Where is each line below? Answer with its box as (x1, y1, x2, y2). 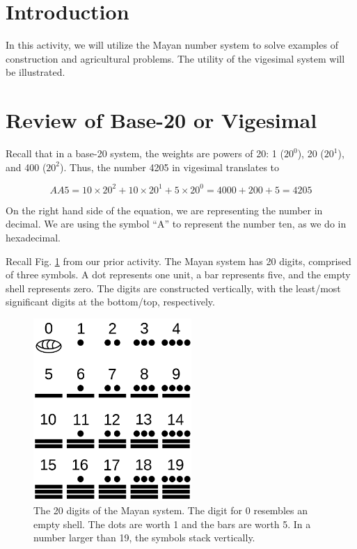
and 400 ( (6, 159, 47, 174)
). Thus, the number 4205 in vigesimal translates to (60, 159, 280, 174)
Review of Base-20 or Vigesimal (6, 106, 317, 134)
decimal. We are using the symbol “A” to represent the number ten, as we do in (6, 216, 347, 231)
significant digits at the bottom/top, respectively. (6, 294, 215, 309)
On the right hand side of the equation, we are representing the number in (6, 202, 323, 217)
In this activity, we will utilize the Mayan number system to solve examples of (6, 38, 338, 52)
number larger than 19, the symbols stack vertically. (33, 530, 255, 545)
